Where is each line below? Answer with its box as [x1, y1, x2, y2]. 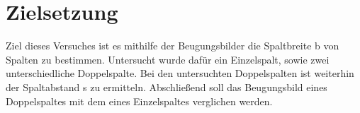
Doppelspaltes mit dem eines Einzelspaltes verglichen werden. [6, 93, 273, 108]
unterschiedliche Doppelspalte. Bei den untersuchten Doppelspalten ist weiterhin [6, 66, 354, 81]
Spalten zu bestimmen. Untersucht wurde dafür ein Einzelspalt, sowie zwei [6, 52, 330, 66]
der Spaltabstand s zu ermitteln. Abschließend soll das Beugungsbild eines [6, 79, 327, 94]
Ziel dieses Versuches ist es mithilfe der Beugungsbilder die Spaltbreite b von [6, 38, 339, 53]
